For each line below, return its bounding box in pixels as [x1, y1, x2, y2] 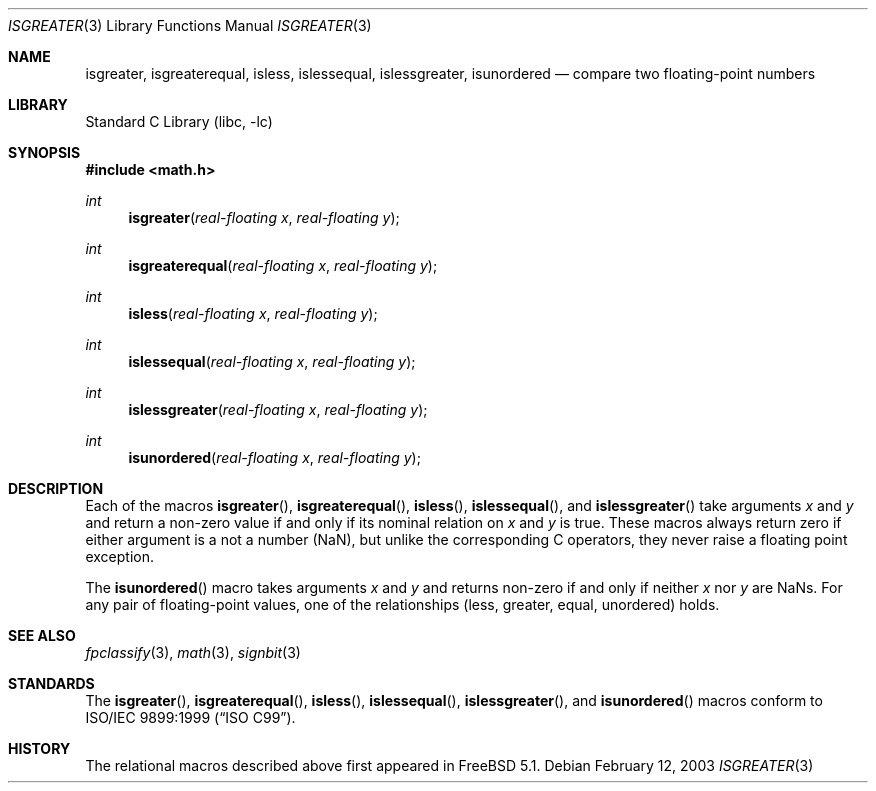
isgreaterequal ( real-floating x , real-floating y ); [128, 257, 438, 274]
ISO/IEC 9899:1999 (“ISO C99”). [85, 709, 296, 726]
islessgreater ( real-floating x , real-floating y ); [128, 401, 428, 418]
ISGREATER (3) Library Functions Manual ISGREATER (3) [8, 17, 372, 34]
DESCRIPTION [8, 480, 104, 497]
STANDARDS [8, 675, 95, 692]
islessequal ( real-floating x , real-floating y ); [128, 353, 416, 370]
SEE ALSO [8, 627, 76, 644]
